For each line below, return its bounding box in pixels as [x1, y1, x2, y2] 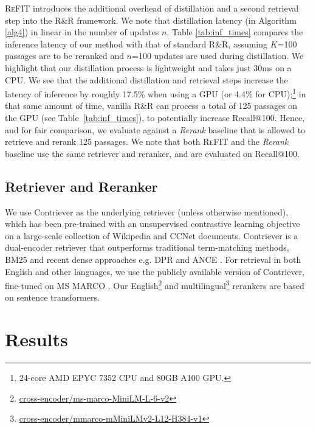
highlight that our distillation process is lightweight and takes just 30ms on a [5, 61, 292, 74]
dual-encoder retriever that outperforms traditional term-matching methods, [5, 241, 289, 254]
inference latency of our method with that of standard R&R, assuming [5, 37, 268, 50]
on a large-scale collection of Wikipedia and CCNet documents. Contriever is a [5, 229, 298, 242]
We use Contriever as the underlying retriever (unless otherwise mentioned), [5, 205, 289, 218]
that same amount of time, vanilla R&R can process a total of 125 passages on [5, 99, 298, 112]
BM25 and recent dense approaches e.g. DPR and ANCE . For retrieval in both [5, 253, 301, 265]
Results [5, 327, 68, 352]
